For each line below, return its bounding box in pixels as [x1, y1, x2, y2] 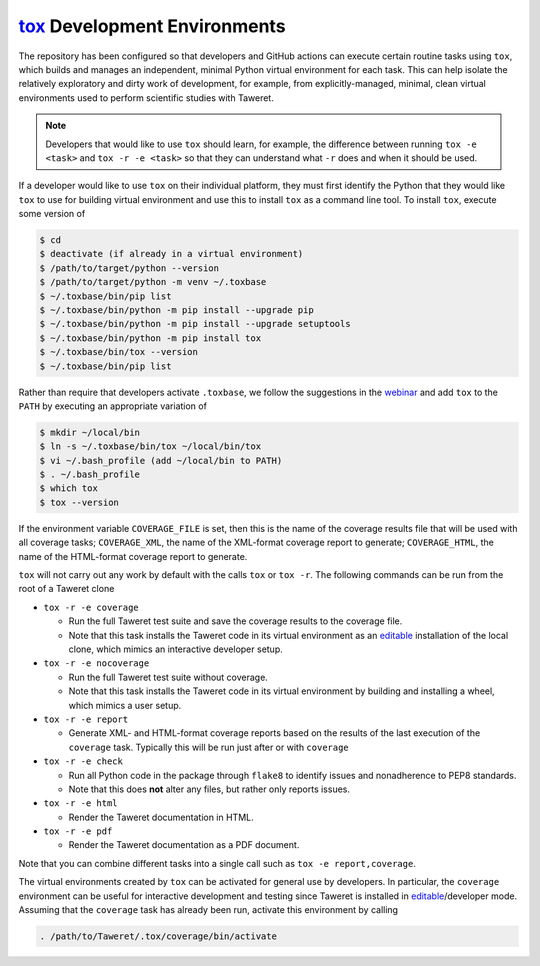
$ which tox [39, 483, 99, 494]
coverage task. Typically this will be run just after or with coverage [68, 741, 349, 753]
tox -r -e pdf [43, 826, 113, 837]
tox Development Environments [18, 15, 286, 37]
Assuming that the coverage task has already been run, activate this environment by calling [18, 904, 399, 916]
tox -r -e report [43, 713, 129, 725]
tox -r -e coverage [43, 601, 139, 613]
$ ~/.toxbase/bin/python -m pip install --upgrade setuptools [39, 318, 351, 330]
